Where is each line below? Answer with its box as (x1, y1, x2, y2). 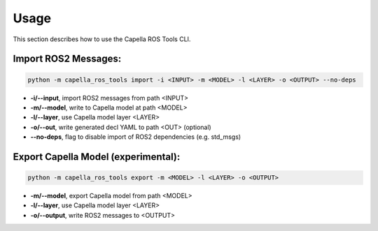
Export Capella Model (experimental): (13, 151, 181, 163)
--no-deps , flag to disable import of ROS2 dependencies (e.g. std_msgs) (30, 133, 241, 141)
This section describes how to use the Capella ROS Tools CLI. (13, 35, 191, 43)
